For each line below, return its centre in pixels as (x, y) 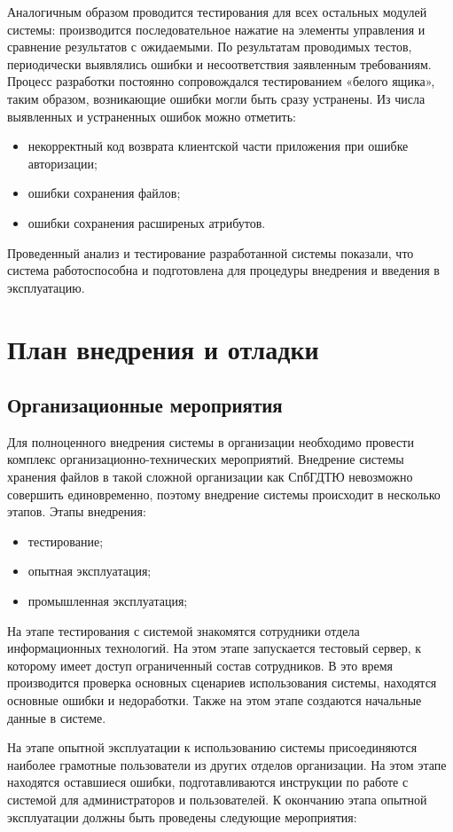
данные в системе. (57, 717)
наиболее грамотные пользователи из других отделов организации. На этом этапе (227, 764)
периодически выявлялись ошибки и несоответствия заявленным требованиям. (219, 63)
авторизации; (62, 163)
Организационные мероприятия (145, 405)
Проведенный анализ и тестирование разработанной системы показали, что (211, 252)
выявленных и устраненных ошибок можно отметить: (152, 116)
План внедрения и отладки (163, 348)
